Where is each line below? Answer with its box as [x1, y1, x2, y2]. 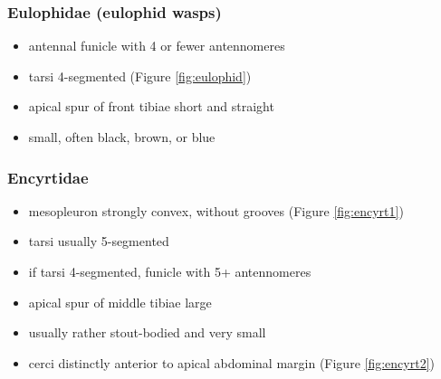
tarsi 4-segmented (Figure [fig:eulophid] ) [28, 66, 252, 85]
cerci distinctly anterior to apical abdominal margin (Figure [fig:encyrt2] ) [28, 353, 435, 372]
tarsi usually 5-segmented [28, 232, 169, 251]
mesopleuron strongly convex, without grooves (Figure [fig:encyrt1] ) [28, 201, 404, 220]
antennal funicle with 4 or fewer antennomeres [28, 36, 285, 55]
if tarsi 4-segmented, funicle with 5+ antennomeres [28, 262, 312, 280]
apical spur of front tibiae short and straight [28, 97, 274, 116]
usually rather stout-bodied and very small [28, 323, 266, 342]
